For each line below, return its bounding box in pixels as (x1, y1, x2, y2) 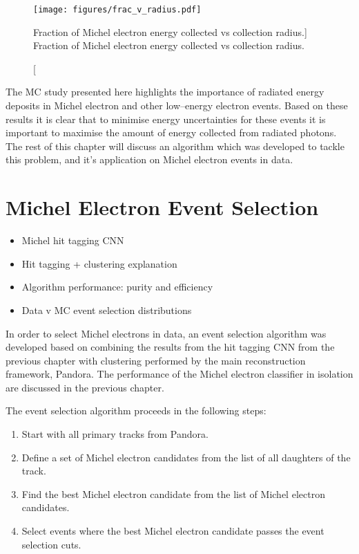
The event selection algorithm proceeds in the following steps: (6, 403, 266, 418)
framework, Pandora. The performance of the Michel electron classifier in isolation (6, 367, 353, 381)
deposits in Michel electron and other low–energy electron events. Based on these (6, 98, 348, 113)
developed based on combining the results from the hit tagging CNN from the (6, 340, 335, 354)
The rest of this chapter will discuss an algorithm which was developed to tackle (6, 138, 345, 153)
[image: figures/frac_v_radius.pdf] (33, 5, 202, 15)
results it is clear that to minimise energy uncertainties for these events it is (6, 111, 326, 126)
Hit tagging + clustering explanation (21, 256, 177, 270)
